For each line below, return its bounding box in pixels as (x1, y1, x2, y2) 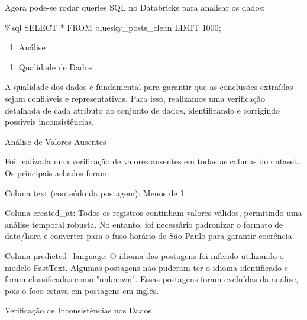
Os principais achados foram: (5, 166, 109, 179)
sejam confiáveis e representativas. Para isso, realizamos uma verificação (5, 92, 265, 104)
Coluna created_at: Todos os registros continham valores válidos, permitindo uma (5, 206, 302, 219)
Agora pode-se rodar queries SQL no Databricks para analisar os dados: (5, 1, 265, 13)
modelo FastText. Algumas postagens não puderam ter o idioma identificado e (5, 261, 288, 273)
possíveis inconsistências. (5, 115, 94, 128)
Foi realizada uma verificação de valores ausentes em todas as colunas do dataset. (5, 155, 300, 167)
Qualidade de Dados (18, 60, 92, 73)
